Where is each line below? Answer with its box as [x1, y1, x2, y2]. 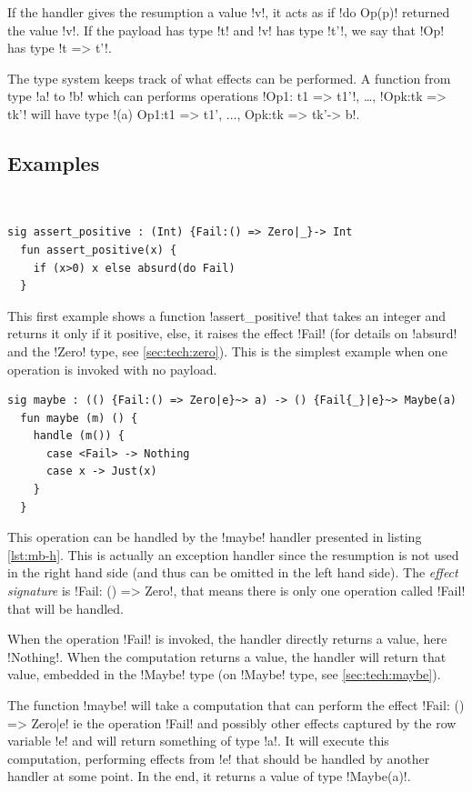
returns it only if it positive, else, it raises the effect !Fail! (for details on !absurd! [7, 324, 457, 343]
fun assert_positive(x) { [20, 243, 177, 256]
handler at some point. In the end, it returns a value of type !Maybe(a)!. [7, 767, 411, 786]
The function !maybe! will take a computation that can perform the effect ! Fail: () [7, 696, 465, 715]
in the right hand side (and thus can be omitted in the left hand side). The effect [7, 563, 458, 582]
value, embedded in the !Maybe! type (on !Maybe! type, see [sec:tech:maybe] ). [7, 665, 441, 684]
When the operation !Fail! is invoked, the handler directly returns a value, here [7, 629, 447, 648]
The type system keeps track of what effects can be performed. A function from [7, 68, 451, 87]
